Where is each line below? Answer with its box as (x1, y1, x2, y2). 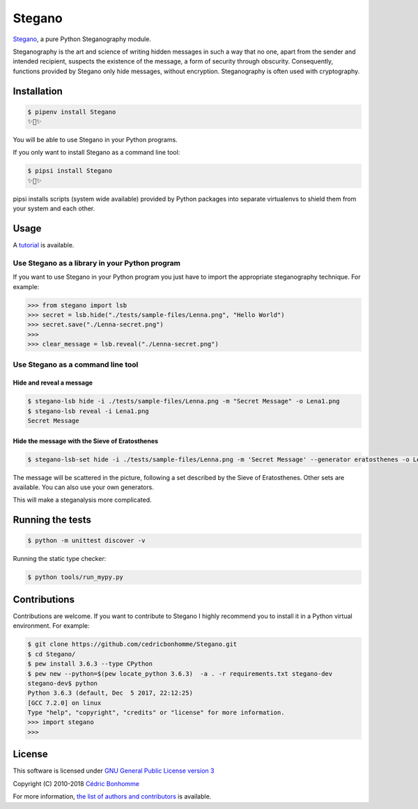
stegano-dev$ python (27, 679, 98, 687)
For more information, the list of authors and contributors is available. (13, 792, 212, 801)
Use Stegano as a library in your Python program (13, 258, 181, 268)
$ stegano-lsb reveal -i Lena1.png (27, 407, 149, 415)
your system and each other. (13, 204, 95, 213)
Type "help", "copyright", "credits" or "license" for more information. (27, 709, 285, 717)
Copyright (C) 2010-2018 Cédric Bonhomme (13, 779, 139, 787)
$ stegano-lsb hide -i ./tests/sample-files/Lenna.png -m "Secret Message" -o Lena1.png (27, 397, 341, 406)
